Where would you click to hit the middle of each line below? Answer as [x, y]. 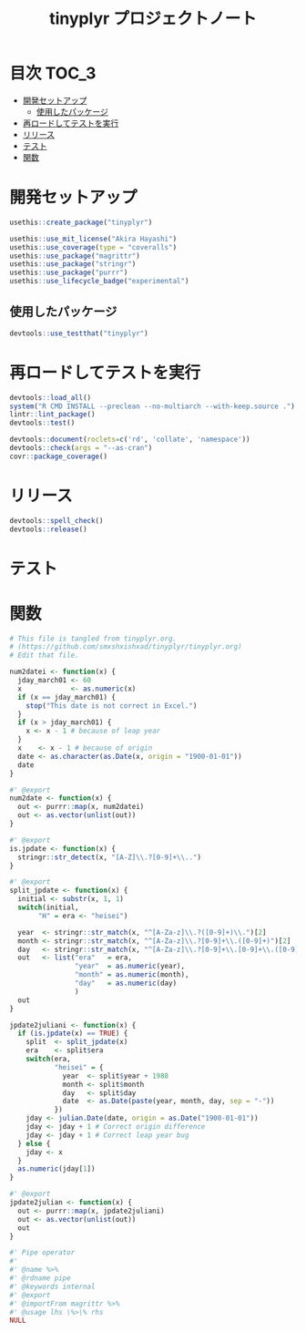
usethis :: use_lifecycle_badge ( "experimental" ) [99, 282]
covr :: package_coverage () [58, 456]
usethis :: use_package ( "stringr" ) [73, 264]
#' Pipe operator [42, 1253]
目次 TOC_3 [53, 73]
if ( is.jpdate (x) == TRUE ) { [73, 1034]
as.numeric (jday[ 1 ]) [56, 1169]
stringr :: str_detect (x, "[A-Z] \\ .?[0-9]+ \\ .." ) [110, 857]
